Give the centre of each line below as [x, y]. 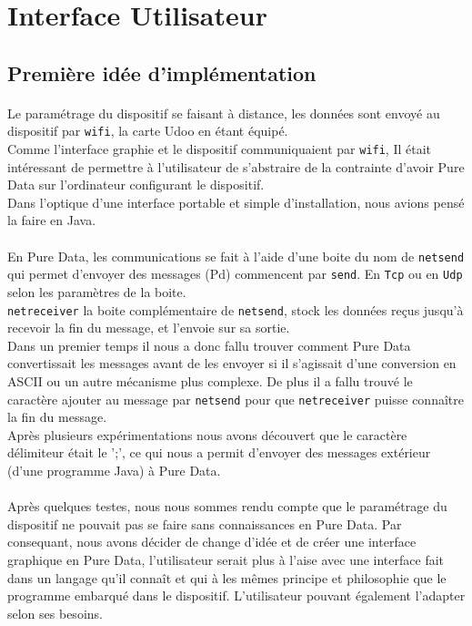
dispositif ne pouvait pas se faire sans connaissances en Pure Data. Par [205, 523]
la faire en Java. [52, 220]
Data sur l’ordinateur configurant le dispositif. [136, 185]
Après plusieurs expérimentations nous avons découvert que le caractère [207, 434]
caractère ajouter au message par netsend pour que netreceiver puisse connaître [236, 399]
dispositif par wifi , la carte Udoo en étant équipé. [148, 131]
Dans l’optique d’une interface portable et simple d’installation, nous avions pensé [236, 202]
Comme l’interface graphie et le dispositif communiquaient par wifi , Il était [220, 149]
